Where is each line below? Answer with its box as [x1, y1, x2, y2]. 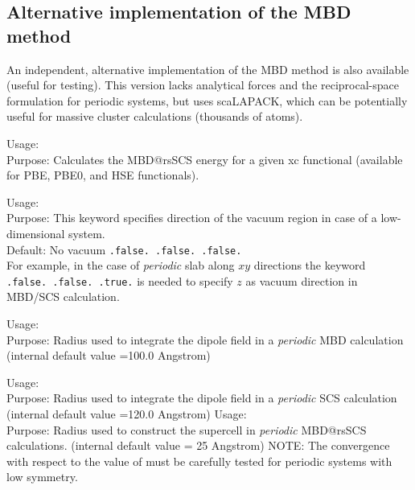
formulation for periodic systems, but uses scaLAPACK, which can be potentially [6, 92, 408, 109]
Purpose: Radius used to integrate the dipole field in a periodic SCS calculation [6, 389, 397, 406]
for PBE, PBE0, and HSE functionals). [6, 167, 199, 183]
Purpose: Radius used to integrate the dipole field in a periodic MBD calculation [6, 331, 404, 348]
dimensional [6, 224, 65, 241]
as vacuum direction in [245, 272, 358, 289]
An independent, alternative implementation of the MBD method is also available [6, 60, 409, 77]
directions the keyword [253, 257, 366, 274]
